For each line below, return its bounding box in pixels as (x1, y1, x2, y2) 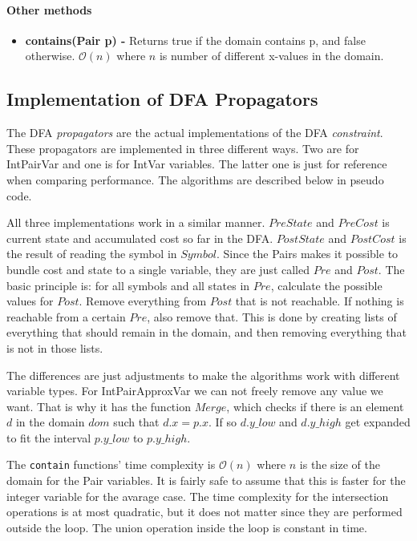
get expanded (345, 414, 411, 430)
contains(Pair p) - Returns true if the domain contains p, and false (25, 31, 366, 48)
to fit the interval (6, 429, 91, 446)
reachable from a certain (6, 308, 126, 325)
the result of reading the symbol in (6, 245, 177, 262)
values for (6, 293, 54, 309)
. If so (208, 414, 237, 430)
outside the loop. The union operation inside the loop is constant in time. (6, 519, 367, 535)
